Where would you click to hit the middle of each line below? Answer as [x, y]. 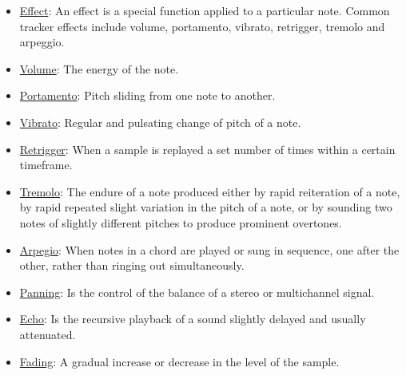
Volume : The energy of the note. [99, 68]
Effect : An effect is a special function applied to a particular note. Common [205, 10]
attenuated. [48, 334]
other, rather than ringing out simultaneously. [132, 265]
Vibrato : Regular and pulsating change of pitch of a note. [160, 122]
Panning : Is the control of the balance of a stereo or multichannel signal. [197, 292]
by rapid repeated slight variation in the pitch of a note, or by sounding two [206, 207]
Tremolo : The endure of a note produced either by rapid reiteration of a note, [210, 191]
